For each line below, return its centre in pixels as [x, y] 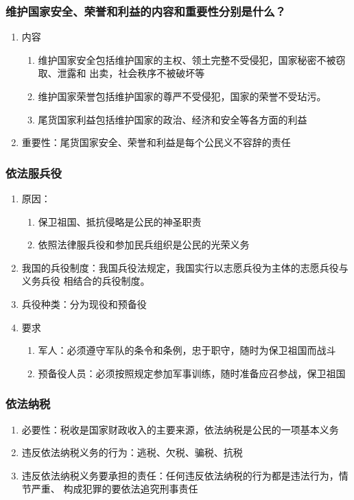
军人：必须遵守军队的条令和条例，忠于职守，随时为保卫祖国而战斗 [187, 350]
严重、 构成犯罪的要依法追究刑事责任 [115, 489]
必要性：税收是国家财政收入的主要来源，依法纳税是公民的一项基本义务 [180, 429]
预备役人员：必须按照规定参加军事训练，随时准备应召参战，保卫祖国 [192, 373]
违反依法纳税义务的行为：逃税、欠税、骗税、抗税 [132, 452]
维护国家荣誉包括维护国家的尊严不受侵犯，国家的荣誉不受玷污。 [182, 96]
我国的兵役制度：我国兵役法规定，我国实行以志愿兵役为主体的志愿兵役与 [185, 267]
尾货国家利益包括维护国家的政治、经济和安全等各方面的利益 [173, 119]
